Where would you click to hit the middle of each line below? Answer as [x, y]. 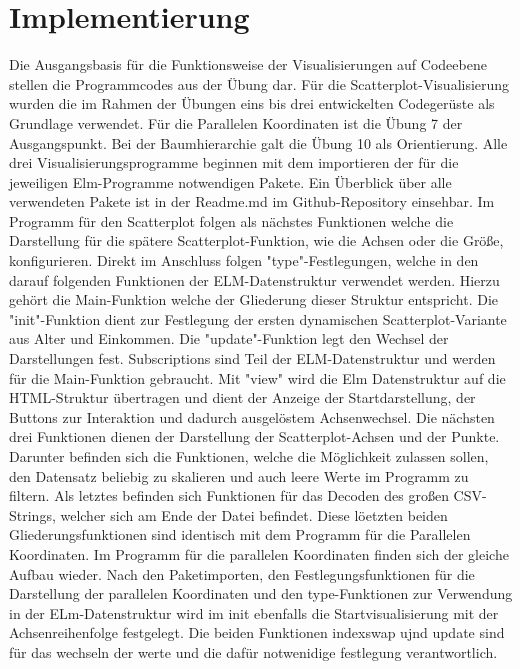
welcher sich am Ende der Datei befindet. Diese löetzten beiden [254, 514]
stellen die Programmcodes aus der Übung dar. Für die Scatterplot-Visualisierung [259, 83]
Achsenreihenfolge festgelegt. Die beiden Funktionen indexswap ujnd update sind [257, 632]
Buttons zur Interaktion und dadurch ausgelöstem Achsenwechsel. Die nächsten [252, 416]
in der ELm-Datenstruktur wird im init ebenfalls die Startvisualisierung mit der [254, 612]
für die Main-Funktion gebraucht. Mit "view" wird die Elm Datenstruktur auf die [257, 377]
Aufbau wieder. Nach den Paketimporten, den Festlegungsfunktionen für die [242, 573]
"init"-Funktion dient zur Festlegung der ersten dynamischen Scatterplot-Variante [258, 318]
